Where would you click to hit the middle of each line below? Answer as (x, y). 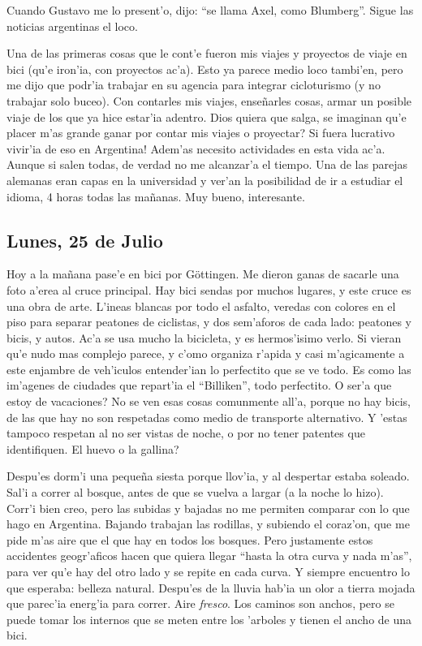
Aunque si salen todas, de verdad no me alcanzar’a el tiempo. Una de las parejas (207, 164)
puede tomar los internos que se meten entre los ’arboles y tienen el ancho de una (209, 619)
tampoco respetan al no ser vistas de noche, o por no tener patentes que (186, 433)
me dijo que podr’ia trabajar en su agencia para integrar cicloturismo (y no (194, 85)
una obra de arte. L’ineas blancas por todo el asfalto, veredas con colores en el (201, 306)
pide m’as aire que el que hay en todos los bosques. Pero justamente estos (190, 539)
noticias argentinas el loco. (72, 26)
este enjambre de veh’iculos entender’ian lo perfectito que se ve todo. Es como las (209, 369)
